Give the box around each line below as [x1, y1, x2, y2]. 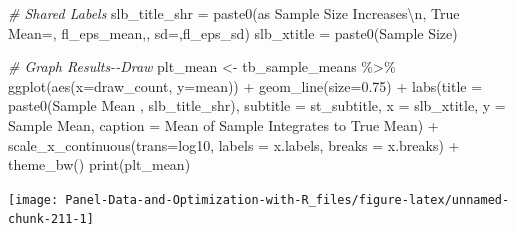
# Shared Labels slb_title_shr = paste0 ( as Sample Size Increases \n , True [8, 3, 460, 23]
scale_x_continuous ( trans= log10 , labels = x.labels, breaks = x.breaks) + [8, 134, 460, 155]
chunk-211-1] [8, 212, 94, 227]
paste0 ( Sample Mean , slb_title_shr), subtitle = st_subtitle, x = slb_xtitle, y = [8, 95, 506, 116]
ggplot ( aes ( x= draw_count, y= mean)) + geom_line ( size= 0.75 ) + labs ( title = [8, 75, 483, 96]
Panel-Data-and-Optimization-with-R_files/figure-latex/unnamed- [65, 192, 510, 207]
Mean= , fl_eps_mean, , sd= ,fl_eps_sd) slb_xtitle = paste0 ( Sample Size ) [8, 22, 458, 43]
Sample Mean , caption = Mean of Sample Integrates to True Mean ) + [8, 114, 439, 135]
